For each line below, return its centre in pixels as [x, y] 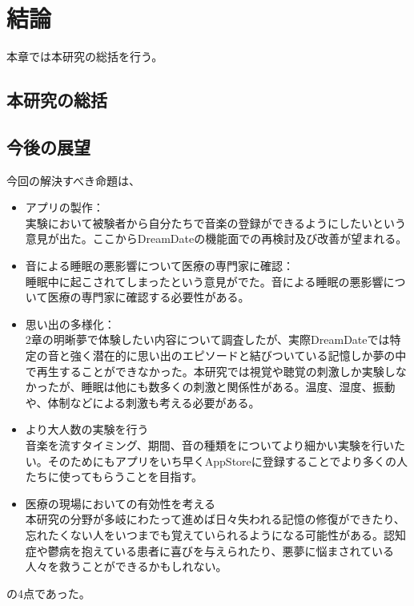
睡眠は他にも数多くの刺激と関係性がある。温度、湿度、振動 [238, 387]
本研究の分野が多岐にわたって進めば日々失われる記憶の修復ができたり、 [215, 519]
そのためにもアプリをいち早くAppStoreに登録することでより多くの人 [228, 461]
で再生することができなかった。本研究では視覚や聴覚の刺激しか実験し [210, 371]
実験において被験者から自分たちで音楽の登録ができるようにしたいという [216, 222]
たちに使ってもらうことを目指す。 [114, 477]
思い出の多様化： [70, 323]
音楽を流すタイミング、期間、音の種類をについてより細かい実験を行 [204, 445]
